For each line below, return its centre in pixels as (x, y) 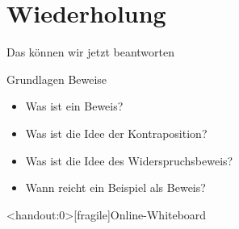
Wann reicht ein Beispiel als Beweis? (115, 187)
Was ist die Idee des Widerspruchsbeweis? (129, 160)
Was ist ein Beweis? (74, 106)
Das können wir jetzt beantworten (91, 52)
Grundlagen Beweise (57, 79)
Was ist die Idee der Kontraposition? (116, 133)
